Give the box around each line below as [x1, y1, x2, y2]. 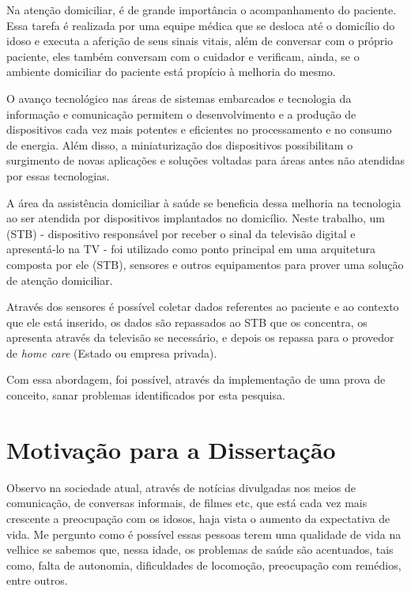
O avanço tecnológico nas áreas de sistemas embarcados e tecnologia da [6, 89, 352, 106]
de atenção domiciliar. [6, 271, 113, 288]
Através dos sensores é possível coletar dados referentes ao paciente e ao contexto [6, 298, 399, 315]
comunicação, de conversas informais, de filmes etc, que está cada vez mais [6, 494, 368, 511]
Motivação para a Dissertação [6, 433, 336, 465]
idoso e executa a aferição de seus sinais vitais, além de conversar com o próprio [6, 32, 394, 49]
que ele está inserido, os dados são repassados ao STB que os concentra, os [6, 313, 368, 330]
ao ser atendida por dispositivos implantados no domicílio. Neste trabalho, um [6, 210, 385, 226]
